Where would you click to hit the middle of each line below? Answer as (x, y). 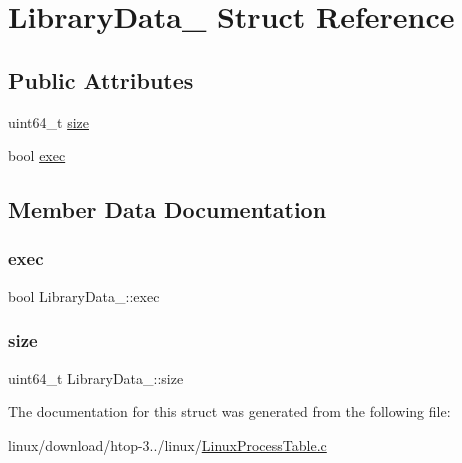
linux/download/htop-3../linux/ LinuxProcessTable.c (167, 444)
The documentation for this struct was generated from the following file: (229, 411)
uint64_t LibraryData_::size (96, 377)
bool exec (37, 155)
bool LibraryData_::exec (84, 295)
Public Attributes (101, 79)
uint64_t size (48, 121)
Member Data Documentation (167, 209)
